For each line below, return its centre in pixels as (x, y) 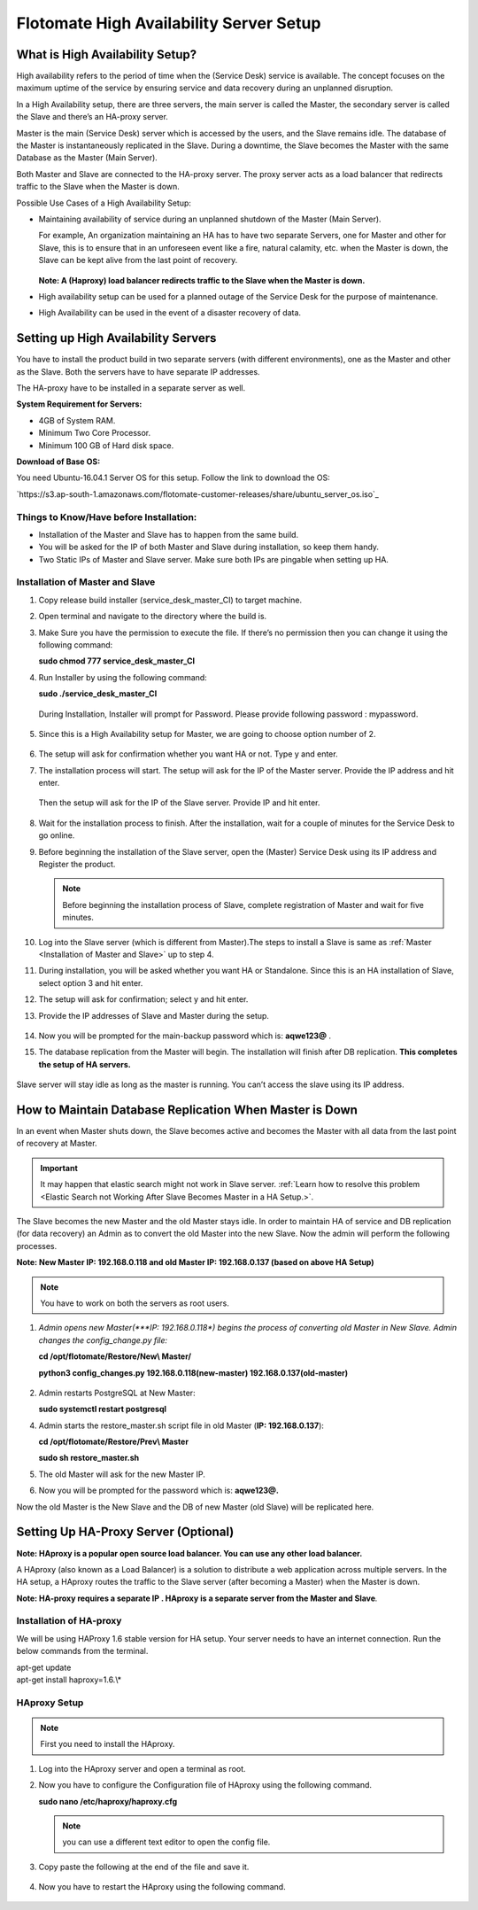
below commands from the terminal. (82, 1651)
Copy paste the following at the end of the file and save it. (144, 1867)
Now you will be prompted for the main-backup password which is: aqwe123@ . (185, 1036)
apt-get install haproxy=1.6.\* (69, 1680)
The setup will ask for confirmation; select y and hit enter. (143, 999)
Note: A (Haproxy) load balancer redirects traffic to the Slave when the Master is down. (202, 280)
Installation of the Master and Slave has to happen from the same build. (169, 534)
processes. (37, 1246)
